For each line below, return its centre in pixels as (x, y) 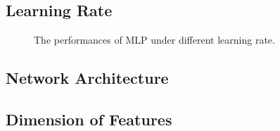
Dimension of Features (89, 119)
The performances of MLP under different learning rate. (154, 40)
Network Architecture (87, 78)
